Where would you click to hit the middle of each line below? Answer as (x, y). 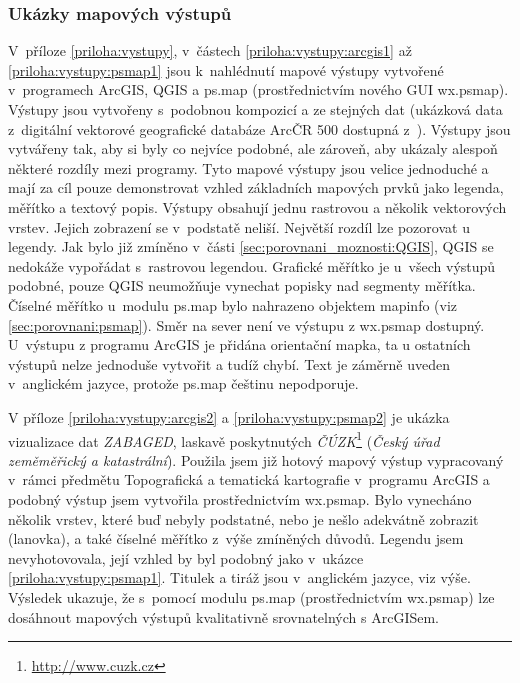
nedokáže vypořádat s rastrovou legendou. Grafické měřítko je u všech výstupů (252, 265)
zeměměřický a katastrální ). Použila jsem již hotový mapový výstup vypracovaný (256, 459)
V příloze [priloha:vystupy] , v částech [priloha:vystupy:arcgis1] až (210, 50)
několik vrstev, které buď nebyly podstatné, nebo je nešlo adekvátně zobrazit (243, 518)
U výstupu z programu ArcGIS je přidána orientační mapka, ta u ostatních (239, 344)
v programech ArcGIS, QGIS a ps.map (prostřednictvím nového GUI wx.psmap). (258, 89)
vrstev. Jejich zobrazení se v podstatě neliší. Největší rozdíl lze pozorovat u (239, 226)
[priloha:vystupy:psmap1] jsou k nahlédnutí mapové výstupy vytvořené (226, 69)
